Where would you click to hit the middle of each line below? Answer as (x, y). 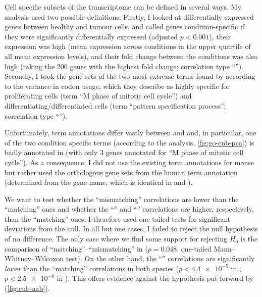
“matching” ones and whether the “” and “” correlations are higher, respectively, (129, 209)
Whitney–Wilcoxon (34, 258)
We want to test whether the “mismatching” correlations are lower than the (122, 199)
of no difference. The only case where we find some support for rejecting (116, 239)
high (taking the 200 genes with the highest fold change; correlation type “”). (124, 66)
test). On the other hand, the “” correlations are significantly (160, 258)
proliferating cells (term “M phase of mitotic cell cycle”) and (98, 96)
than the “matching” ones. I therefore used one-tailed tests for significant (118, 218)
